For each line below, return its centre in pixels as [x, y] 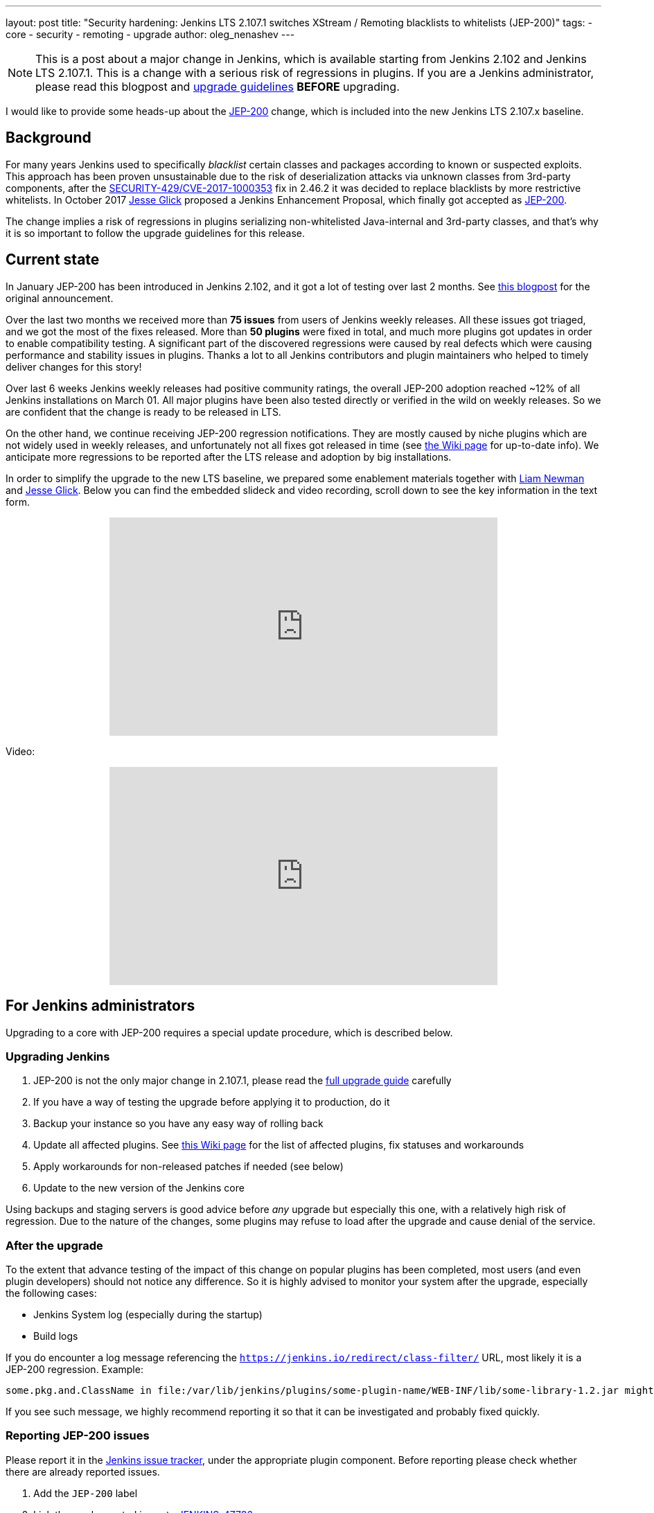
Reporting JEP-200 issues [78, 1436]
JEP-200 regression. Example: [74, 1370]
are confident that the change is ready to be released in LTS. [143, 412]
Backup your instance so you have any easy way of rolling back [178, 1124]
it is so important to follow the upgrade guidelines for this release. [156, 233]
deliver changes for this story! [74, 366]
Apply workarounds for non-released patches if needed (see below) [188, 1167]
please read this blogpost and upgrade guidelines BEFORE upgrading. [218, 87]
